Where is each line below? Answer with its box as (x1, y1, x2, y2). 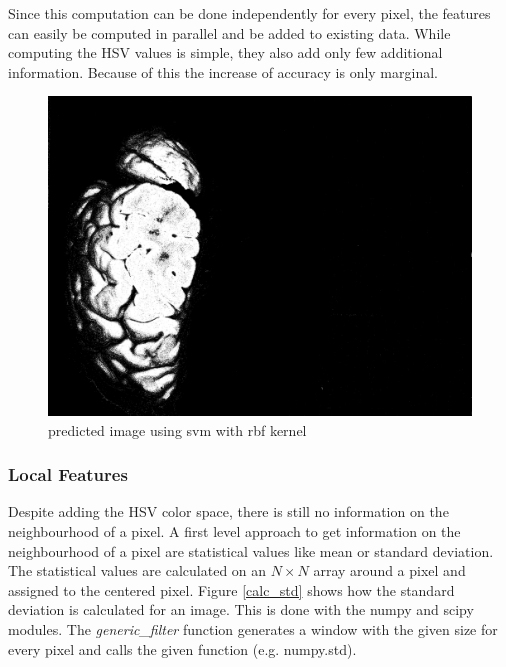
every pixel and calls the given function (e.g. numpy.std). (8, 638, 357, 659)
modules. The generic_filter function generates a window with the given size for (8, 619, 498, 639)
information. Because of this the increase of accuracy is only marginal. (8, 61, 438, 82)
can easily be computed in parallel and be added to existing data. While (8, 22, 451, 43)
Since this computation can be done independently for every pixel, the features (8, 3, 491, 23)
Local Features (8, 462, 128, 487)
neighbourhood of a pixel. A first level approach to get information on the (8, 521, 461, 542)
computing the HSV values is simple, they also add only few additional (8, 42, 443, 63)
